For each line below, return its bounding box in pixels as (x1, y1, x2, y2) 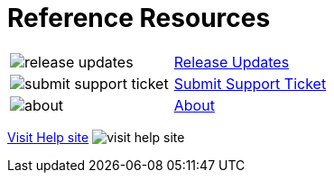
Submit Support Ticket (173, 74, 327, 93)
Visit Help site (7, 129, 89, 145)
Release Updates (173, 52, 290, 71)
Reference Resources (7, 3, 271, 33)
